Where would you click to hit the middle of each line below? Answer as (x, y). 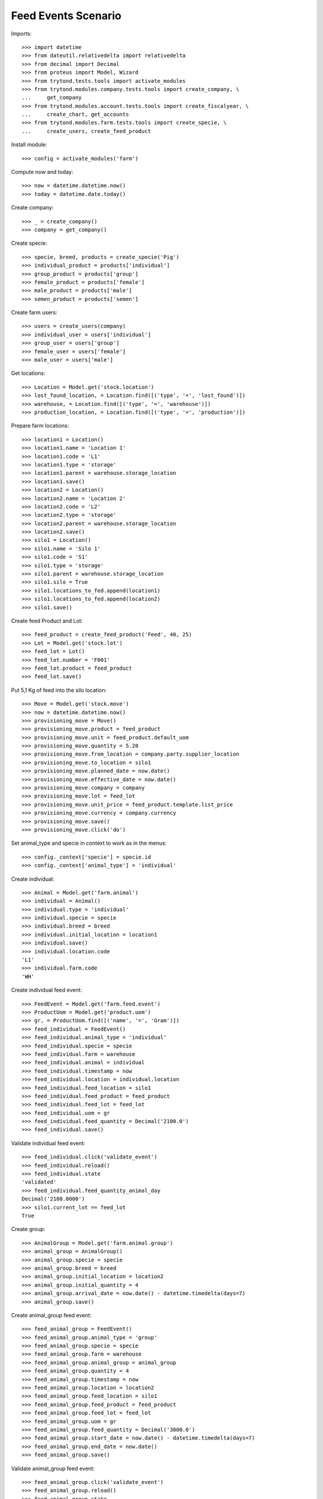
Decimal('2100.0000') (53, 1199)
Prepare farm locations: (40, 426)
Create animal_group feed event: (51, 1315)
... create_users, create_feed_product (86, 131)
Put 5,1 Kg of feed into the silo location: (59, 690)
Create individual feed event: (47, 990)
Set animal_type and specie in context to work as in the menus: (89, 843)
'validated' (39, 1182)
